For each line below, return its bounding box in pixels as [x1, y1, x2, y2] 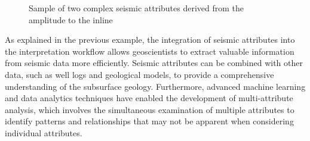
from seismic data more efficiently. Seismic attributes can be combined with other [5, 57, 303, 69]
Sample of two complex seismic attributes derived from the [29, 2, 244, 14]
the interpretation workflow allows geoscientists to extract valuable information [5, 45, 294, 57]
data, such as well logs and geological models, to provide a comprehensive [5, 68, 274, 80]
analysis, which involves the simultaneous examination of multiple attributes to [5, 103, 294, 115]
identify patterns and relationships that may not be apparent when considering [5, 115, 294, 127]
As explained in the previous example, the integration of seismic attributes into [5, 33, 295, 46]
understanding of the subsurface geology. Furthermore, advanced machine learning [5, 80, 306, 92]
